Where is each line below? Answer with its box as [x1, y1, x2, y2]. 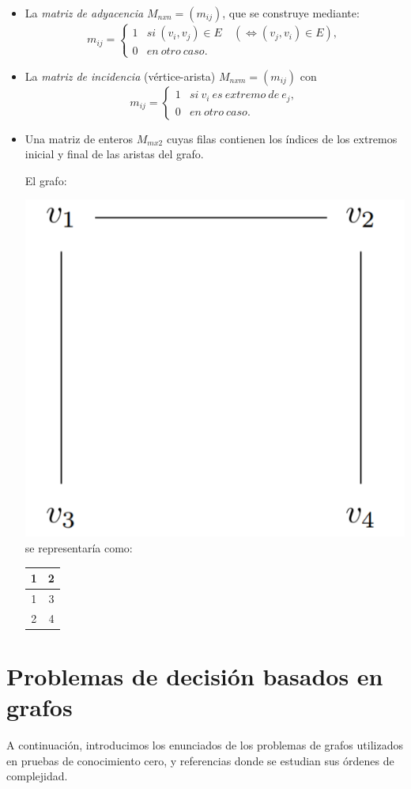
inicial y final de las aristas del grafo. [25, 146, 204, 162]
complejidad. [6, 768, 68, 784]
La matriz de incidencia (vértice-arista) [25, 67, 216, 84]
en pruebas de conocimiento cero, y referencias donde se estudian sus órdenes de [6, 752, 394, 768]
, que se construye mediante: [222, 5, 360, 21]
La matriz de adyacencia [25, 5, 144, 21]
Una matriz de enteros [25, 130, 134, 146]
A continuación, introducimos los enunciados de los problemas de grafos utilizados [6, 737, 403, 753]
